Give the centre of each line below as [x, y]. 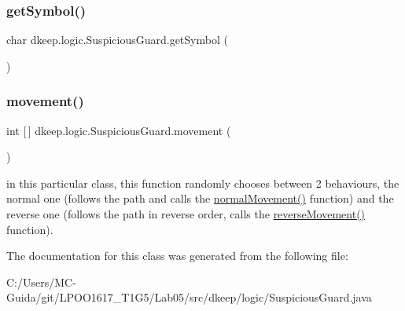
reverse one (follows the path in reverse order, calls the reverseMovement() [186, 214]
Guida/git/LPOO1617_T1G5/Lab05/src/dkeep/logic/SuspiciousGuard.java [189, 297]
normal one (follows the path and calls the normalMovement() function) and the [200, 198]
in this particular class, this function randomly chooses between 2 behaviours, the [203, 183]
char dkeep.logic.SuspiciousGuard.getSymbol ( [117, 40]
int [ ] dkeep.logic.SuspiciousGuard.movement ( [119, 130]
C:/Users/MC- [41, 282]
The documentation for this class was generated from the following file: [177, 256]
